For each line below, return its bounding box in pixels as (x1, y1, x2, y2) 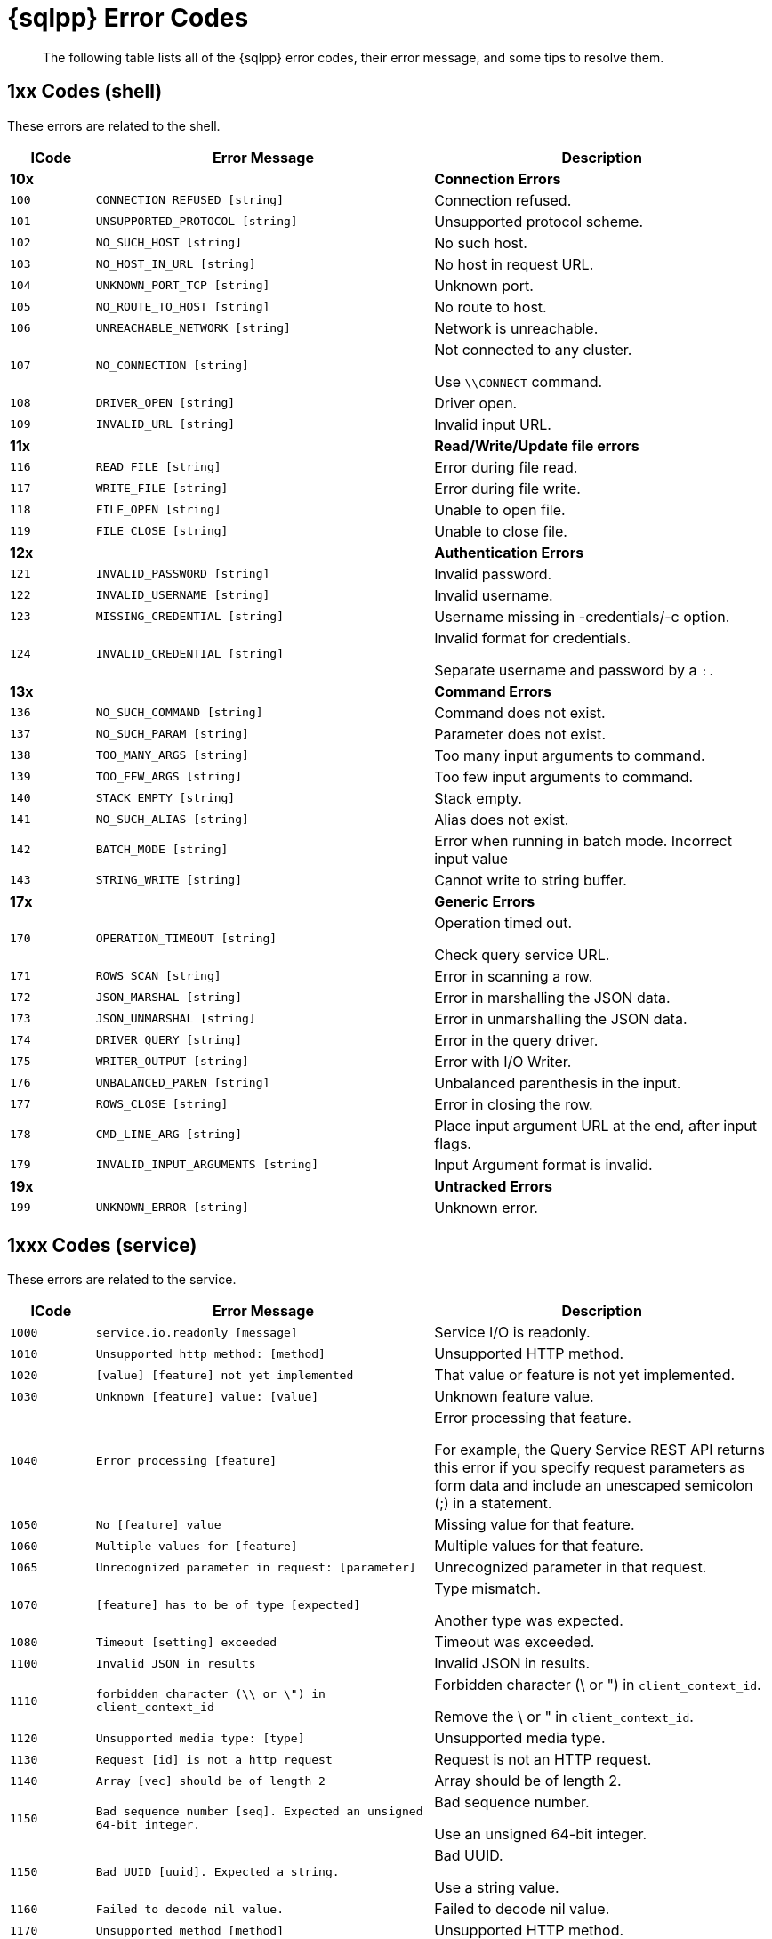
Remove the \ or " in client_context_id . (434, 1708, 694, 1726)
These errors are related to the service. (7, 1272, 237, 1288)
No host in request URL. (434, 254, 594, 273)
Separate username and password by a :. (434, 660, 715, 679)
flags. (434, 1134, 471, 1152)
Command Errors (434, 682, 552, 700)
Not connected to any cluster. (434, 340, 632, 359)
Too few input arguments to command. (434, 767, 694, 786)
